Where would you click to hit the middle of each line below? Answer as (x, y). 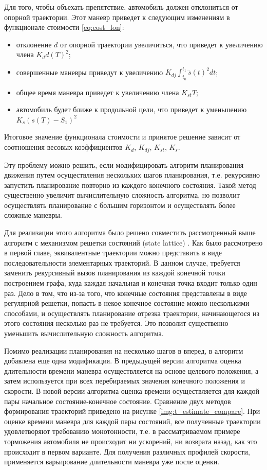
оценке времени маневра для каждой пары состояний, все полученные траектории (132, 421)
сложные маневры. (33, 215)
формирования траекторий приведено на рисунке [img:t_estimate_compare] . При (132, 411)
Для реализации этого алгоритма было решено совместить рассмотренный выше (130, 232)
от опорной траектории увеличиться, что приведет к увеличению (161, 44)
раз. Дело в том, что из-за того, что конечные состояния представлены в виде (126, 293)
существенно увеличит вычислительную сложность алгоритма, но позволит (122, 195)
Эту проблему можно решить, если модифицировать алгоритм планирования (124, 164)
